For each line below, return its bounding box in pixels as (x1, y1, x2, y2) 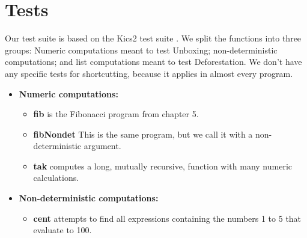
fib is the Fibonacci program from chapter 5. (33, 108, 199, 120)
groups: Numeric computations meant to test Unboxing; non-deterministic (5, 43, 278, 56)
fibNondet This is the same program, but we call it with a (33, 127, 253, 140)
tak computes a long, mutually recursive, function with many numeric (33, 159, 293, 172)
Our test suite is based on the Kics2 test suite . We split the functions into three (5, 32, 302, 44)
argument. (84, 139, 121, 152)
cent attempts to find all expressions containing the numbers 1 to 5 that (33, 212, 302, 224)
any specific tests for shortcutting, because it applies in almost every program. (5, 67, 293, 79)
